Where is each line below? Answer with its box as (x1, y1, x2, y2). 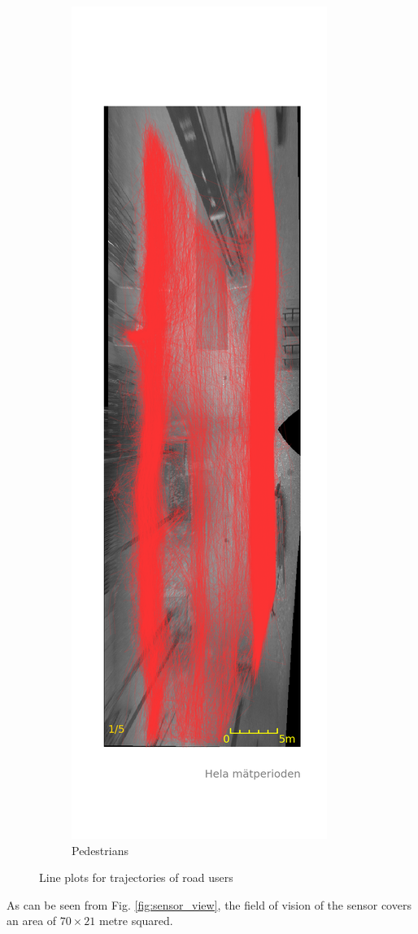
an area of (7, 912, 57, 929)
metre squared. (98, 912, 173, 929)
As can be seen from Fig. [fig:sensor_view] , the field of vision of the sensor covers (7, 896, 411, 913)
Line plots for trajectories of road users (39, 869, 233, 886)
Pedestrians (72, 841, 128, 858)
